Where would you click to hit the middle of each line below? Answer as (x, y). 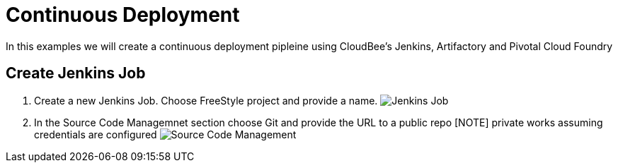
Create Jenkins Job (76, 73)
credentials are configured (96, 134)
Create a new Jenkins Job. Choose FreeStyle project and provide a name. (206, 100)
